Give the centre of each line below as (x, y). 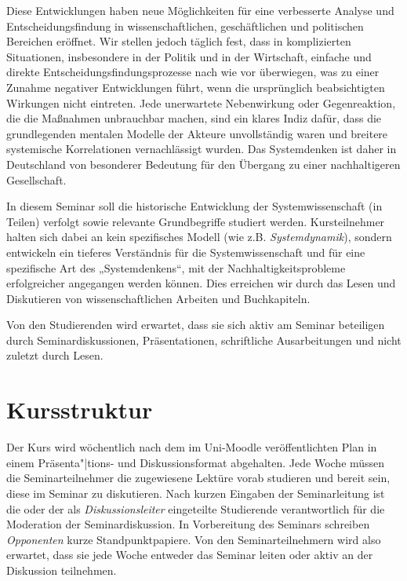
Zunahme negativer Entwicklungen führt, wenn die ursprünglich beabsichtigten (196, 87)
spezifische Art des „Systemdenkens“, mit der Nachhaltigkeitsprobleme (176, 267)
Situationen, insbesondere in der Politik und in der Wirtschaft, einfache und (189, 56)
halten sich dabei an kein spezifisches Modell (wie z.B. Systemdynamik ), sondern (199, 237)
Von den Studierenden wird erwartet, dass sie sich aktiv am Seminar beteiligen (196, 325)
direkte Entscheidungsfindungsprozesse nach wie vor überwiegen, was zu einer (193, 72)
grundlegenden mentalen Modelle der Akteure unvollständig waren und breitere (197, 133)
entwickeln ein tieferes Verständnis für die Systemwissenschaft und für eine (186, 252)
